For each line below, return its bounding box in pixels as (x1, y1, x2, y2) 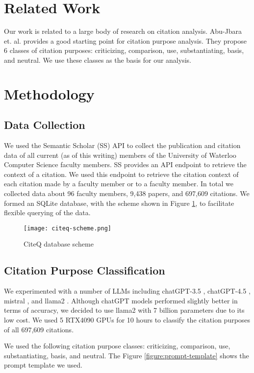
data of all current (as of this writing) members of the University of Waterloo (4, 149, 236, 160)
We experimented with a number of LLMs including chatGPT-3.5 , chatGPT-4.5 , (4, 286, 251, 296)
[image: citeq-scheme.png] (24, 224, 111, 232)
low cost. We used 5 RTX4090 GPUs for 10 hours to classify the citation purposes (4, 315, 251, 325)
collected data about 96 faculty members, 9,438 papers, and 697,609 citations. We (4, 188, 250, 199)
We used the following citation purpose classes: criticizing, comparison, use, (4, 341, 230, 351)
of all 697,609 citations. (4, 324, 74, 334)
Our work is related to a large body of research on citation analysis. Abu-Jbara (4, 26, 242, 36)
